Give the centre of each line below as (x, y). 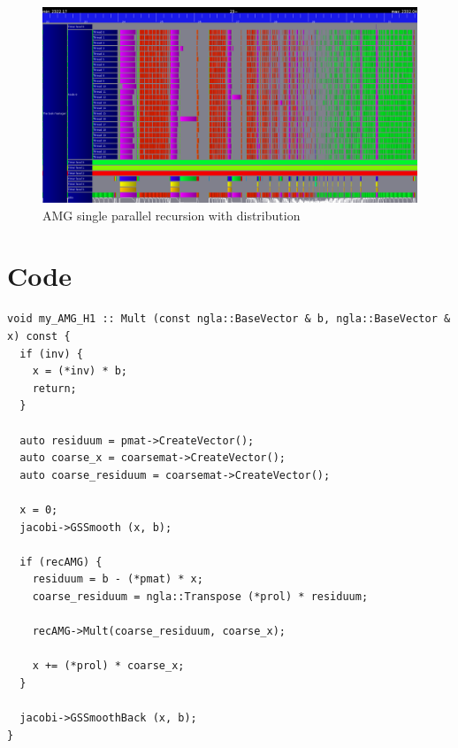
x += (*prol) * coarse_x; (108, 666)
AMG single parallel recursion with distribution (172, 215)
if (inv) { (51, 354)
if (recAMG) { (61, 562)
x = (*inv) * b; (80, 371)
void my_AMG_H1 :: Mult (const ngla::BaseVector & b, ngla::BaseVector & (229, 319)
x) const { (39, 337)
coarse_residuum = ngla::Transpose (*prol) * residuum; (200, 596)
